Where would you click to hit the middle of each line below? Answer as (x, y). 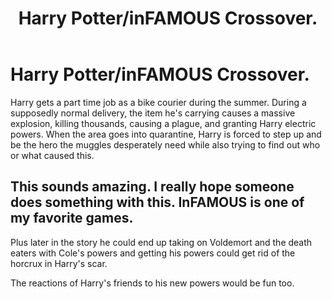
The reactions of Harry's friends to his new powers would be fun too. (152, 283)
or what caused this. (52, 155)
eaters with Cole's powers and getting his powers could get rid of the (153, 253)
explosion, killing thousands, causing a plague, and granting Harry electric (163, 123)
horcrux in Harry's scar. (59, 263)
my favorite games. (72, 218)
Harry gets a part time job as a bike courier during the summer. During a (158, 102)
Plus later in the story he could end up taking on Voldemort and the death (161, 242)
